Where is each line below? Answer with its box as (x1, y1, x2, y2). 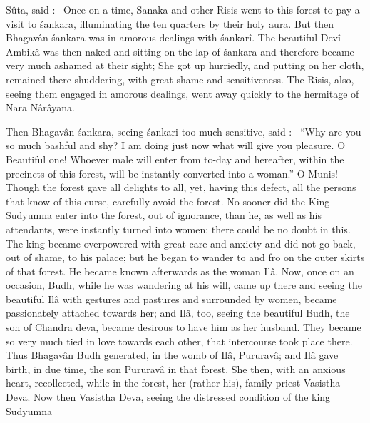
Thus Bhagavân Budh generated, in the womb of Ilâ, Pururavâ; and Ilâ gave (6, 347, 339, 362)
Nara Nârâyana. (6, 100, 75, 115)
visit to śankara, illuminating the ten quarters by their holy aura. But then (6, 16, 334, 31)
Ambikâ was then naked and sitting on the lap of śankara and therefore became (6, 44, 354, 58)
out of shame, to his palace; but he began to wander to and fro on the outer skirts (6, 250, 365, 265)
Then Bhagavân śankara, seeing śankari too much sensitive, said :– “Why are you (6, 123, 361, 138)
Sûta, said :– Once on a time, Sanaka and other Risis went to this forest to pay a (6, 2, 360, 16)
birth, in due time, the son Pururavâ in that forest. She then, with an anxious (6, 361, 346, 376)
